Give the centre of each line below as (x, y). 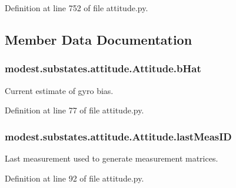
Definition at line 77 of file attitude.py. (74, 110)
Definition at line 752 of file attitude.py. (77, 8)
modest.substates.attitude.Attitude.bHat (103, 68)
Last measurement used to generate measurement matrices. (112, 158)
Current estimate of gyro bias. (59, 90)
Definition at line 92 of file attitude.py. (74, 178)
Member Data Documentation (99, 39)
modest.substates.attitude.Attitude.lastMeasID (118, 136)
